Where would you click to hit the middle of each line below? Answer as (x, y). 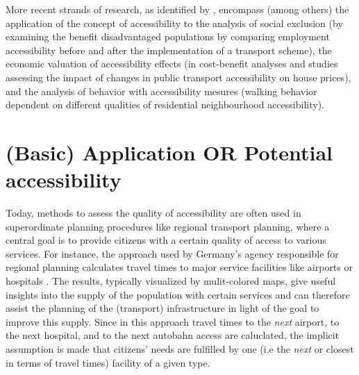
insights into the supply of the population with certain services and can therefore (178, 294)
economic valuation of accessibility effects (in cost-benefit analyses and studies (172, 64)
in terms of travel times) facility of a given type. (108, 362)
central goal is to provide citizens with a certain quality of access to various (166, 240)
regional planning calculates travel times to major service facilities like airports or (179, 267)
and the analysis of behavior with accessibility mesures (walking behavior (161, 91)
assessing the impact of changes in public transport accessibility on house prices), (178, 77)
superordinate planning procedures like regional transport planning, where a (168, 226)
